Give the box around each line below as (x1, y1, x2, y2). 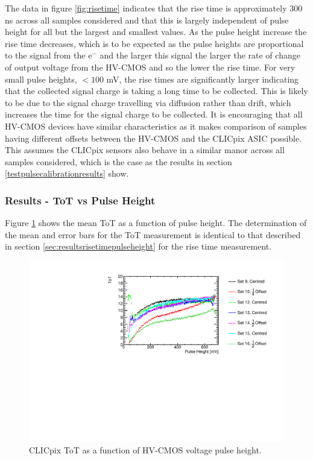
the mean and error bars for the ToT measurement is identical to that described (5, 228, 301, 241)
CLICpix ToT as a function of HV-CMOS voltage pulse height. (29, 444, 262, 456)
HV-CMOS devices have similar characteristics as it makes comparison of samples (5, 119, 307, 132)
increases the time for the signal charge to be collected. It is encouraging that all (5, 108, 303, 121)
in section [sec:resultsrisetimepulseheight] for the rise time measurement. (5, 240, 272, 253)
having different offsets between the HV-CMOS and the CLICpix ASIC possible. (5, 131, 302, 144)
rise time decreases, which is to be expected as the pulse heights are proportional (5, 37, 304, 49)
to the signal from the (5, 49, 86, 61)
